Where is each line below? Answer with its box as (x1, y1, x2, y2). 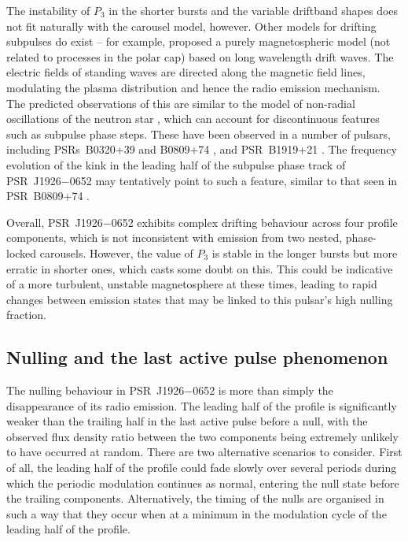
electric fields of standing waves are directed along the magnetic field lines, (6, 64, 366, 80)
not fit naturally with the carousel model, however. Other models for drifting (6, 17, 377, 34)
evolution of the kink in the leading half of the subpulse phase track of (6, 156, 346, 173)
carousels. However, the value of (39, 244, 193, 261)
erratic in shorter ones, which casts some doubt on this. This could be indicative (6, 260, 393, 277)
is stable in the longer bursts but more (211, 244, 398, 261)
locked (6, 244, 37, 261)
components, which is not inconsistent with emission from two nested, (6, 229, 343, 246)
